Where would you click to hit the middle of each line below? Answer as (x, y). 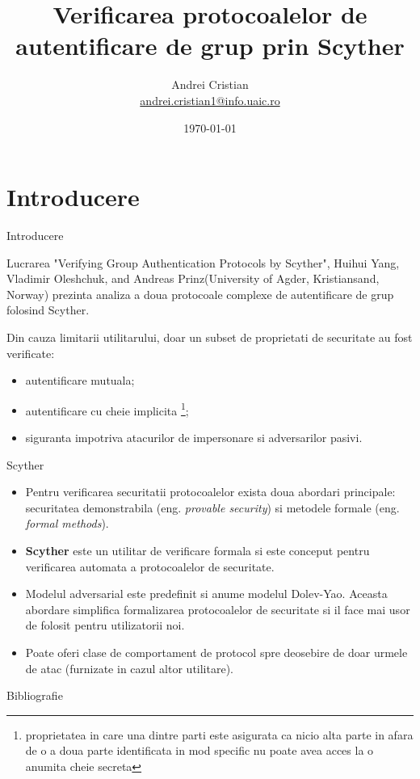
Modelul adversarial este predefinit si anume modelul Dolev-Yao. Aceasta (206, 594)
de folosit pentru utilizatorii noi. (105, 625)
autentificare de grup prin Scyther (210, 46)
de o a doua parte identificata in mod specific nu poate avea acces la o (199, 750)
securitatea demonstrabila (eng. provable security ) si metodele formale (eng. (212, 507)
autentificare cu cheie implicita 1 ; (107, 409)
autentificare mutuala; (80, 380)
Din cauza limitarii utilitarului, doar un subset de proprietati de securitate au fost (210, 337)
